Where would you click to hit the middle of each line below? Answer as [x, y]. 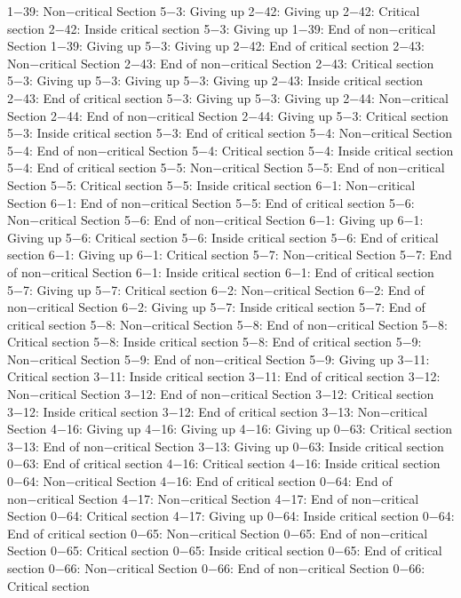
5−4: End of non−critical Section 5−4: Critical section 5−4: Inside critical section [230, 150]
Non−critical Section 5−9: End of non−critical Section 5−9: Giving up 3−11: [219, 359]
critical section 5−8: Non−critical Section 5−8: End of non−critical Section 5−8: [227, 324]
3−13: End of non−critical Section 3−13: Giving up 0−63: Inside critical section [226, 446]
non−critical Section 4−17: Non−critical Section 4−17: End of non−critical [213, 498]
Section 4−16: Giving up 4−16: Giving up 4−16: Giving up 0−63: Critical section [230, 429]
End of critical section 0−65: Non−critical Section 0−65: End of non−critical [218, 533]
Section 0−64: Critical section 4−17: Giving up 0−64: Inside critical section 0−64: [231, 516]
